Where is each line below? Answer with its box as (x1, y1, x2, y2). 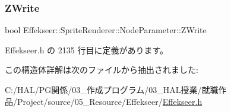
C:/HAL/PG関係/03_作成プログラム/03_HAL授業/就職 (5, 84, 219, 95)
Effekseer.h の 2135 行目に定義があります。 (5, 43, 169, 56)
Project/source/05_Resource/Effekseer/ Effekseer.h (17, 95, 202, 107)
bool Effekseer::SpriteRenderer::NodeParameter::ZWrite (5, 24, 207, 36)
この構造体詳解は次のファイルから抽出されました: (5, 63, 198, 76)
